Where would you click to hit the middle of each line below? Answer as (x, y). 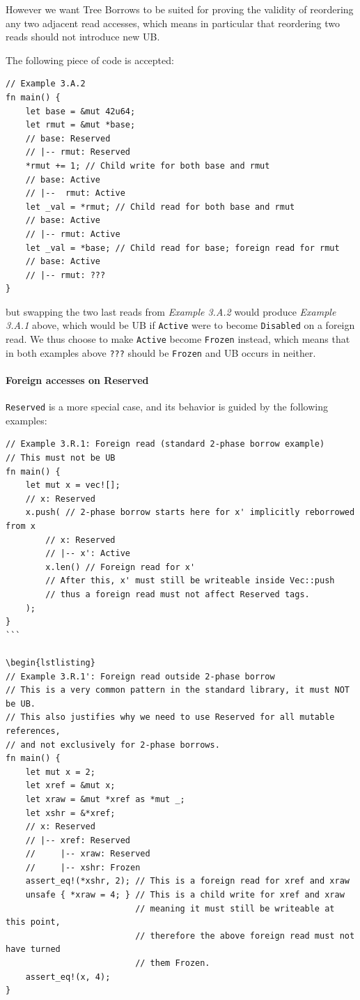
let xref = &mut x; (70, 786)
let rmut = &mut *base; (80, 125)
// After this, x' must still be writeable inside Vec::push (190, 581)
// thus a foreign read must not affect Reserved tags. (178, 595)
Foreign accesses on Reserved (77, 380)
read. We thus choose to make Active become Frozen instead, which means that (178, 339)
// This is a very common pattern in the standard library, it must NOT (178, 690)
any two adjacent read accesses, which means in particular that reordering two (173, 23)
